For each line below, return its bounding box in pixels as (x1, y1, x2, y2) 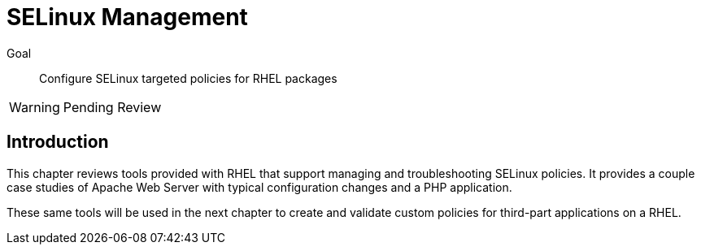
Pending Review (63, 98, 162, 115)
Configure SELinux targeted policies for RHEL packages (39, 71, 337, 85)
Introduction (7, 132, 109, 153)
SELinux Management (7, 3, 248, 31)
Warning (9, 98, 60, 115)
